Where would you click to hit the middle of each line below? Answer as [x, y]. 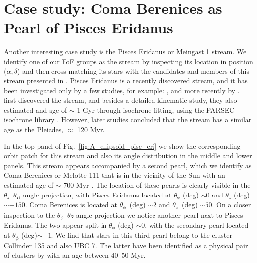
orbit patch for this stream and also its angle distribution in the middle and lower [128, 156]
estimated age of [29, 185]
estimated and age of [36, 109]
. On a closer [231, 205]
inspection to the [30, 215]
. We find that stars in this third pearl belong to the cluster [142, 235]
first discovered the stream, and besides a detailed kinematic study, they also [121, 100]
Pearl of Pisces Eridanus [89, 28]
